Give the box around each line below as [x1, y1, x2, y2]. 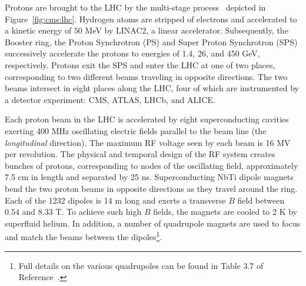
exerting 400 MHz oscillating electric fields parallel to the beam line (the [5, 124, 267, 137]
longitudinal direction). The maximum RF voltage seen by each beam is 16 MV [5, 136, 291, 148]
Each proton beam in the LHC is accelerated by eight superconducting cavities [5, 113, 289, 125]
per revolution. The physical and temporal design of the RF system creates [5, 148, 275, 160]
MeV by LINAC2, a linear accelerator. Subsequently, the [85, 24, 288, 36]
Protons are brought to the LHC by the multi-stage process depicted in [5, 1, 266, 13]
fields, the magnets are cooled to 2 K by [153, 205, 298, 218]
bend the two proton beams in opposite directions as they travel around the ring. [5, 182, 298, 194]
